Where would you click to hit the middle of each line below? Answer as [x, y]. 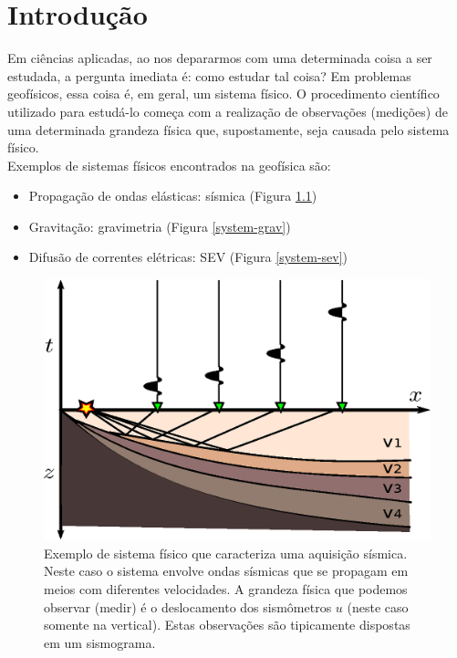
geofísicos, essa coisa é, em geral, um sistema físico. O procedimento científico [223, 94]
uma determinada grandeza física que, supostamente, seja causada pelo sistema [228, 129]
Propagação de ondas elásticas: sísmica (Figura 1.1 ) [173, 196]
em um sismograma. [100, 642]
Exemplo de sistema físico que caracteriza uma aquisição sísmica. [226, 553]
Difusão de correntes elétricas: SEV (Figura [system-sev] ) [188, 257]
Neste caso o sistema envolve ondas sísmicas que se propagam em [226, 571]
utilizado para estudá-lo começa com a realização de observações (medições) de [228, 111]
